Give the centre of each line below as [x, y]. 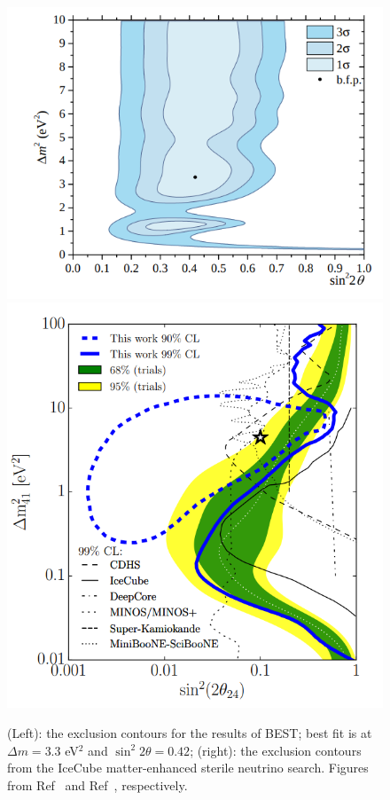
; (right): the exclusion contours [276, 750]
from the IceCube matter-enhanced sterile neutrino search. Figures [188, 768]
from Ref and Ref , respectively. [97, 784]
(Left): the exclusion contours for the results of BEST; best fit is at [190, 732]
